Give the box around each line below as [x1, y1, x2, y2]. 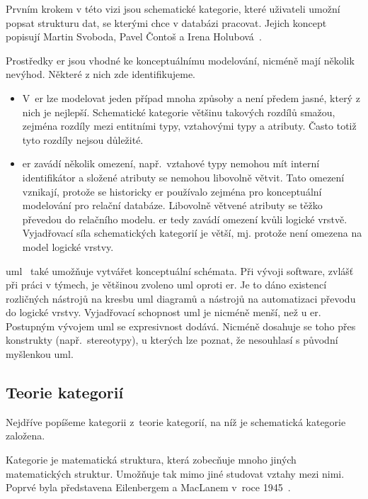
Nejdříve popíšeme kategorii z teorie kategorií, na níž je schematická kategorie [6, 414, 346, 429]
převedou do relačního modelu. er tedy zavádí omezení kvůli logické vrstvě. [22, 211, 347, 226]
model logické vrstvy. [22, 239, 114, 254]
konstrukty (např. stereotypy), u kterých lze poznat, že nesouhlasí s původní [6, 332, 338, 347]
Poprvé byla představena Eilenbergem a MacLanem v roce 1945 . [6, 480, 291, 495]
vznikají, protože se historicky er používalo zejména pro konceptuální [22, 184, 322, 198]
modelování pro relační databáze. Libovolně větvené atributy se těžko [22, 198, 323, 213]
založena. [6, 428, 45, 443]
